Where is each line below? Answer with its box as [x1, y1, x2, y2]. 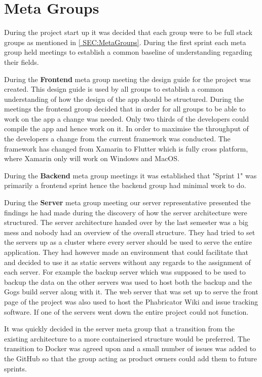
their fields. [4, 56, 39, 67]
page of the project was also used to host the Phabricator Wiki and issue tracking [4, 296, 258, 307]
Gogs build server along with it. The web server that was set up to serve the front [4, 286, 258, 297]
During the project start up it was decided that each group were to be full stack [4, 27, 252, 37]
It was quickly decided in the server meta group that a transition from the [4, 323, 235, 334]
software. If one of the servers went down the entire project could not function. [4, 306, 249, 317]
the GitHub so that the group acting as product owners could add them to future [4, 353, 257, 363]
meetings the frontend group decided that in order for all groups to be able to [4, 103, 246, 114]
